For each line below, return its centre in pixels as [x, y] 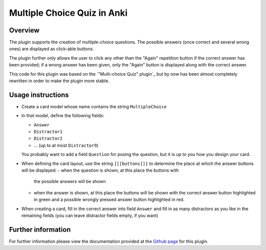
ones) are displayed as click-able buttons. [51, 49]
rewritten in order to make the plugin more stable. [59, 81]
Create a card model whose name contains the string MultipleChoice [94, 106]
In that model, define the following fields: [63, 116]
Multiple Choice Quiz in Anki [68, 13]
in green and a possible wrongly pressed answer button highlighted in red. [109, 200]
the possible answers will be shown [70, 182]
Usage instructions [39, 95]
